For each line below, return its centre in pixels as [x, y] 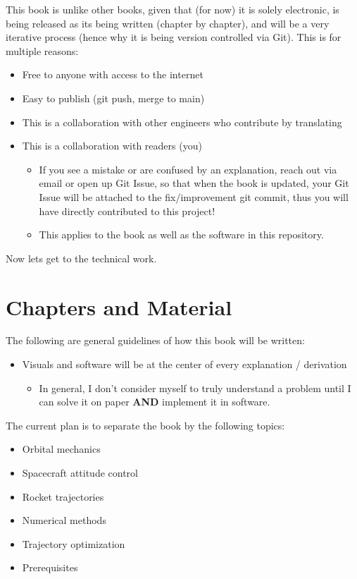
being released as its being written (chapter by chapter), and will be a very [168, 23]
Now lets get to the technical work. [81, 258]
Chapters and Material [119, 306]
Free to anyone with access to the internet [113, 74]
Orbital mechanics [61, 449]
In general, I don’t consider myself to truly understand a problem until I [195, 388]
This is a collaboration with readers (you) [112, 146]
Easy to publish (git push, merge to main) [113, 98]
